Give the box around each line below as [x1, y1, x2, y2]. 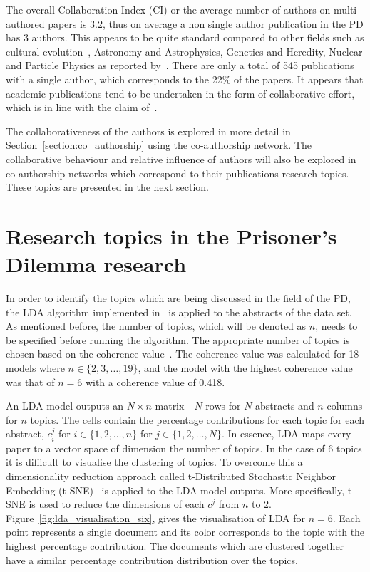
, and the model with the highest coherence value [138, 360, 353, 375]
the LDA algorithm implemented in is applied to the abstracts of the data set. [6, 304, 352, 319]
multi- [333, 2, 360, 16]
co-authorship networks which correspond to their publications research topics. [6, 165, 349, 180]
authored [6, 16, 45, 31]
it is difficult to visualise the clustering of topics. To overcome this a [6, 454, 303, 469]
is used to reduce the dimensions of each [29, 496, 205, 511]
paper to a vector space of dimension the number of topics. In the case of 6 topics [6, 440, 362, 455]
